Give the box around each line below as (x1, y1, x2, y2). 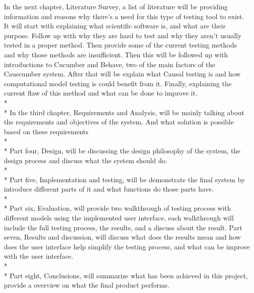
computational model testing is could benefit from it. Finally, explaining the (4, 78, 232, 88)
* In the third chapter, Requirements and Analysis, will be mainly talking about (4, 107, 245, 117)
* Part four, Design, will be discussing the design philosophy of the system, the (4, 145, 241, 155)
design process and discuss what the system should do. (4, 155, 168, 165)
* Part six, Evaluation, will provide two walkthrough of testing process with (4, 203, 231, 213)
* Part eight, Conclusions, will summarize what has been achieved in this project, (4, 270, 248, 280)
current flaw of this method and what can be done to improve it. (4, 88, 198, 98)
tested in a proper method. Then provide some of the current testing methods (4, 40, 237, 50)
